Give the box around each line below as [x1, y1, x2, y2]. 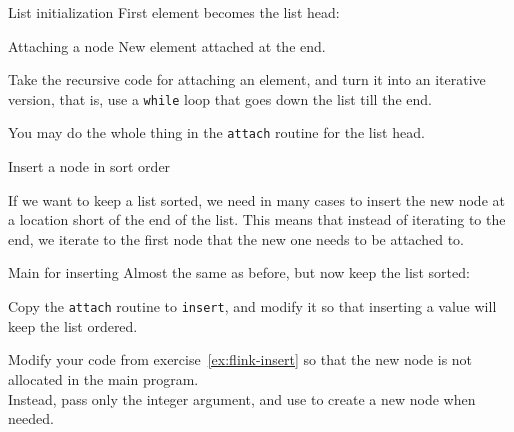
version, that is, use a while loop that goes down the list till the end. [8, 88, 432, 109]
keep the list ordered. [8, 315, 138, 336]
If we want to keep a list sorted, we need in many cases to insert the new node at [8, 189, 505, 210]
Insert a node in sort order [8, 156, 171, 177]
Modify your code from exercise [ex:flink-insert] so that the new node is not [8, 349, 473, 370]
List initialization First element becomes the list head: [8, 2, 340, 22]
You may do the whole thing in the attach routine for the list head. [8, 122, 425, 143]
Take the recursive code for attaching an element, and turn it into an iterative [8, 69, 486, 90]
